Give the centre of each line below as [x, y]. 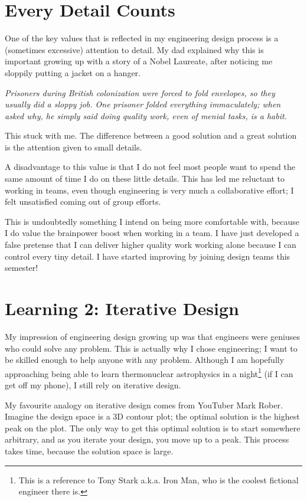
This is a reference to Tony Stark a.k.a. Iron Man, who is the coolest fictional [159, 479]
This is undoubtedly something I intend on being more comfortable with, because [152, 221]
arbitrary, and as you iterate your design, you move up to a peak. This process [147, 439]
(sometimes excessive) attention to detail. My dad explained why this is [134, 49]
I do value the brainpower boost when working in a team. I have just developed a [152, 233]
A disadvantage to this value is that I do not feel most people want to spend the [150, 167]
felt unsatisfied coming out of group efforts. [83, 202]
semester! [22, 268]
